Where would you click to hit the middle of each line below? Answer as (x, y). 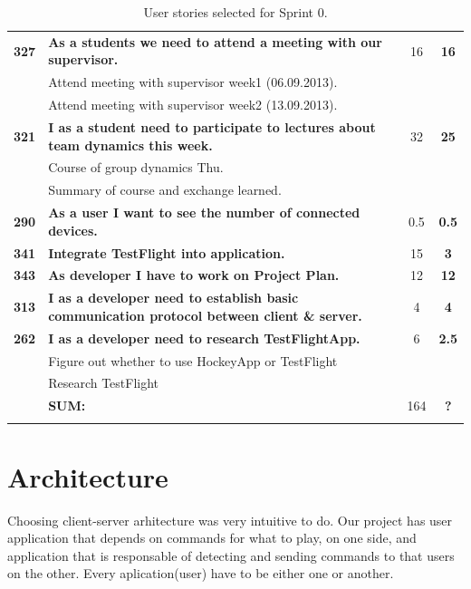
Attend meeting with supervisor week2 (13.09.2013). (193, 105)
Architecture (88, 476)
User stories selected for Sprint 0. (235, 12)
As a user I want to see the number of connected (204, 212)
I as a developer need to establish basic (173, 298)
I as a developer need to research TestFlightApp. (204, 338)
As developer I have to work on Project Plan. (194, 275)
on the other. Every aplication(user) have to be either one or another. (201, 573)
